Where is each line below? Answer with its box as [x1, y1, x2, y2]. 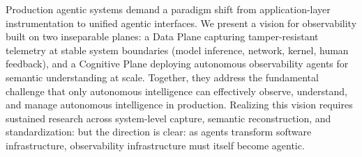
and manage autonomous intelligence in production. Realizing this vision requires [6, 97, 353, 112]
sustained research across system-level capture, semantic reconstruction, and [6, 110, 331, 125]
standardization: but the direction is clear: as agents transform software [6, 124, 312, 139]
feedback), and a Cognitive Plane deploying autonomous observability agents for [6, 56, 349, 71]
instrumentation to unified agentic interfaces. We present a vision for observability [6, 15, 357, 30]
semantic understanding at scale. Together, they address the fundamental [6, 69, 319, 84]
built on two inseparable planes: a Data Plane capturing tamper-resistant [6, 29, 319, 44]
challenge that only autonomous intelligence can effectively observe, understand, [6, 83, 347, 98]
